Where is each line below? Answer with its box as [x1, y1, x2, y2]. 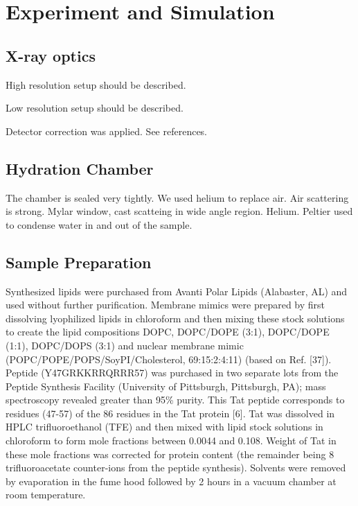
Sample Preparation [6, 251, 152, 272]
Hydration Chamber [6, 157, 154, 179]
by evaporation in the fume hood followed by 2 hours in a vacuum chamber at [6, 473, 337, 488]
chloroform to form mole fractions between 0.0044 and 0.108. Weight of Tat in [6, 433, 337, 448]
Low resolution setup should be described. [6, 101, 184, 115]
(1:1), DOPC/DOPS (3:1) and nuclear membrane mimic [6, 338, 244, 352]
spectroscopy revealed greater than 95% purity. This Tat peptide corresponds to [6, 392, 345, 407]
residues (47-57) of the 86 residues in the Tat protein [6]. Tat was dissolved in [6, 405, 335, 420]
